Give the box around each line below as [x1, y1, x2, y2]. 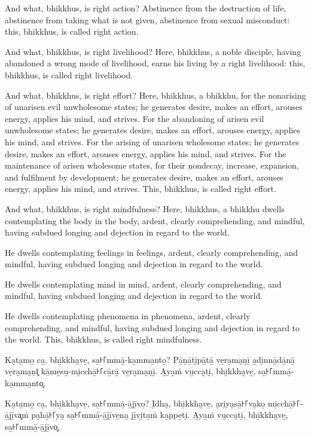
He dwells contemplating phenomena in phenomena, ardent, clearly [5, 310, 251, 322]
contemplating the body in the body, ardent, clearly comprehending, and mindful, [5, 214, 305, 227]
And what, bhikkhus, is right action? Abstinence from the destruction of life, [5, 2, 286, 14]
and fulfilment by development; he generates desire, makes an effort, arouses [5, 170, 283, 183]
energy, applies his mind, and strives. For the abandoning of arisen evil [5, 112, 264, 124]
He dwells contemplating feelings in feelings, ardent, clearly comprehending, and [5, 246, 298, 258]
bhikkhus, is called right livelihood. [5, 68, 133, 81]
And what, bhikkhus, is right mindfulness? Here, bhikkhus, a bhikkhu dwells [5, 202, 285, 215]
